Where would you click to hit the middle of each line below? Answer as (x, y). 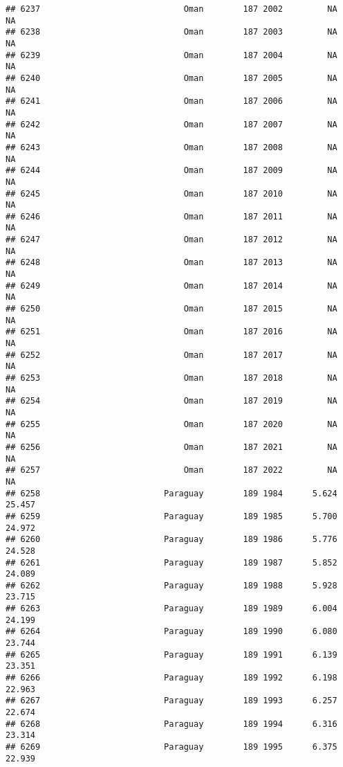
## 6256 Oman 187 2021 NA (171, 447)
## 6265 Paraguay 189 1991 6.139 (171, 655)
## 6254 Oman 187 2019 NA (171, 401)
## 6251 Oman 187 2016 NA (171, 332)
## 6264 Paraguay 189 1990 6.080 (171, 632)
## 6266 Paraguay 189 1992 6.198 (171, 678)
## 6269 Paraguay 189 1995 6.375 (171, 747)
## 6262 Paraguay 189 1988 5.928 (171, 585)
